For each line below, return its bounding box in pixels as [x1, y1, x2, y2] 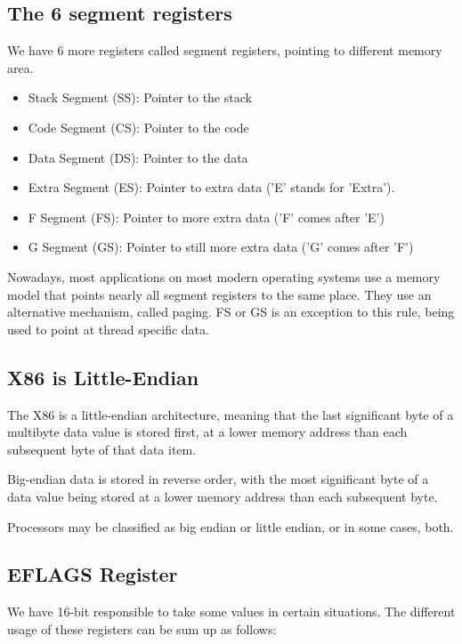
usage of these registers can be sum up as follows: [7, 619, 277, 638]
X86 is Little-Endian [7, 363, 199, 390]
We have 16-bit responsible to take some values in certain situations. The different [7, 602, 456, 621]
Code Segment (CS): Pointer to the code [28, 117, 249, 136]
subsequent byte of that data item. [7, 439, 197, 458]
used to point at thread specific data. [7, 319, 209, 338]
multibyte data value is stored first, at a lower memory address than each [7, 423, 408, 441]
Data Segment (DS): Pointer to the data [28, 148, 248, 166]
